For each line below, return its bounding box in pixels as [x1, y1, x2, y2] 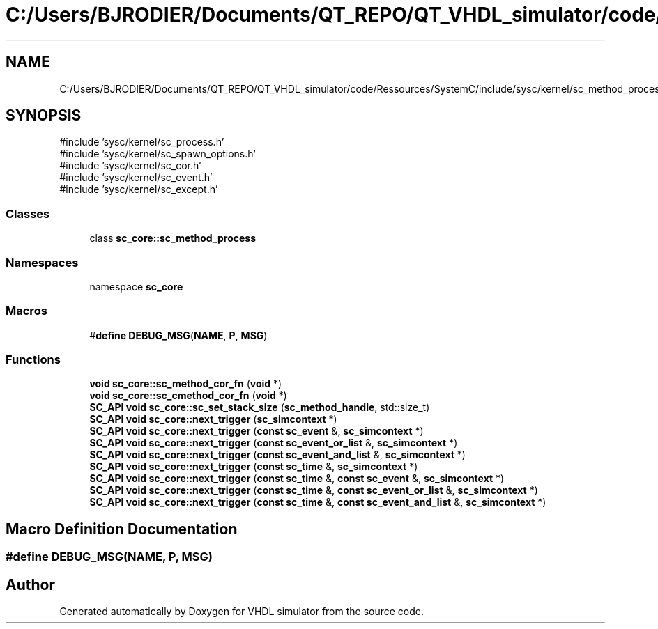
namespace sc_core [89, 280, 183, 293]
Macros [6, 304, 47, 318]
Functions [6, 352, 61, 367]
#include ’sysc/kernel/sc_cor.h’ [59, 160, 201, 172]
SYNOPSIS [6, 107, 82, 125]
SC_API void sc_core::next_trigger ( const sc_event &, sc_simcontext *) [89, 425, 424, 437]
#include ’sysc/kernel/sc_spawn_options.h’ [59, 148, 256, 160]
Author [6, 575, 55, 593]
